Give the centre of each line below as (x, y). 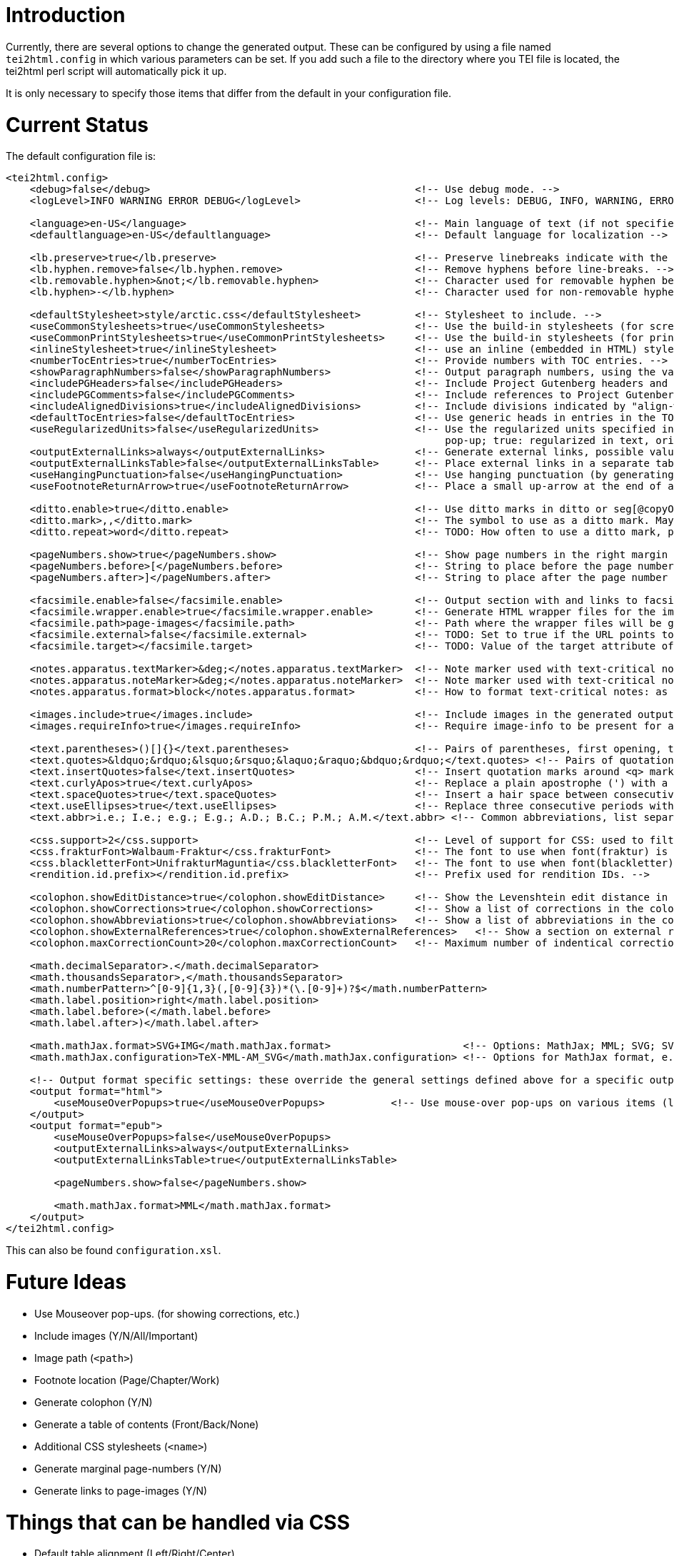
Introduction (66, 15)
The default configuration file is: (81, 156)
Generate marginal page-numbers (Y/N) (128, 1468)
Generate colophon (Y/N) (94, 1402)
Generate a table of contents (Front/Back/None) (147, 1424)
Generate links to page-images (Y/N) (121, 1490)
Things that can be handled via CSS (178, 1522)
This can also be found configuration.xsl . (114, 1251)
